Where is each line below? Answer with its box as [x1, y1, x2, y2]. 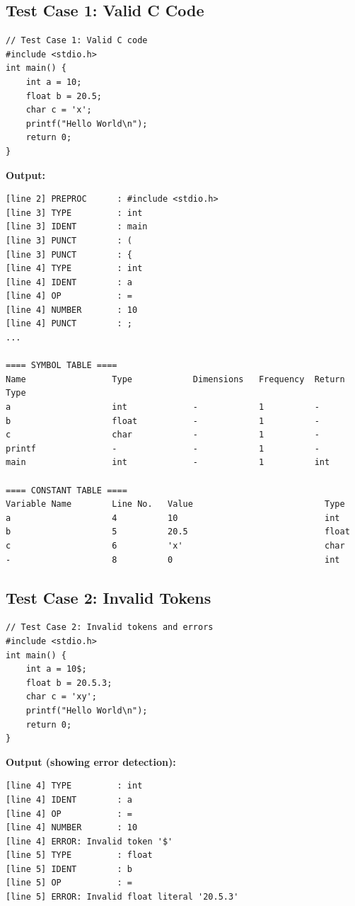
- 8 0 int [6, 554, 340, 565]
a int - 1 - [6, 402, 320, 413]
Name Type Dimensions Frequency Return [6, 374, 345, 384]
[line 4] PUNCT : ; [6, 319, 132, 329]
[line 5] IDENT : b [6, 864, 132, 874]
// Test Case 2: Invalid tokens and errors [6, 622, 214, 633]
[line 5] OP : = [6, 878, 132, 888]
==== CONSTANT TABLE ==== [6, 485, 127, 495]
